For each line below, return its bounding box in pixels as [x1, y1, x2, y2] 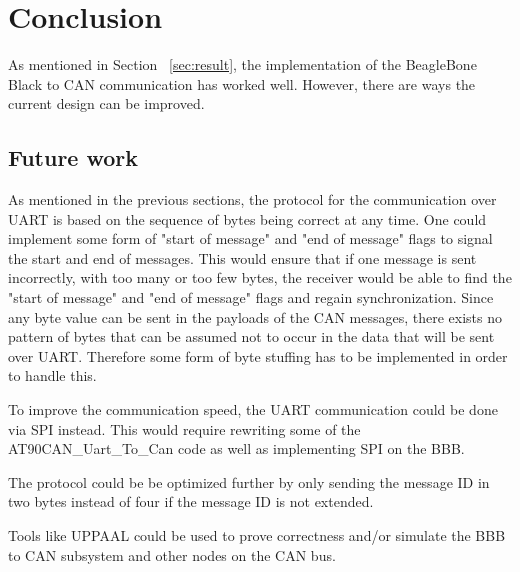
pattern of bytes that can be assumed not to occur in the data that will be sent [8, 326, 495, 347]
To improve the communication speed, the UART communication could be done [8, 399, 498, 420]
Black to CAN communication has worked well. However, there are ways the [8, 73, 476, 94]
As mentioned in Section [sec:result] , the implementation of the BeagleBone [8, 54, 477, 75]
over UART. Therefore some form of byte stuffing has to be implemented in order [8, 345, 508, 366]
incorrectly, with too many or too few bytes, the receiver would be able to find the [8, 267, 512, 288]
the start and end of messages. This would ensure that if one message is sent [8, 247, 477, 268]
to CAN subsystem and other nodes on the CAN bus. [8, 544, 336, 565]
